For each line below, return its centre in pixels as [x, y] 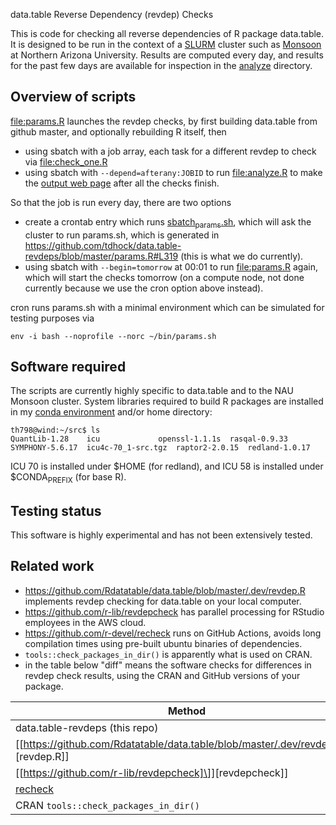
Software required [68, 367]
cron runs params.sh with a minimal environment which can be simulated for [167, 307]
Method [187, 711]
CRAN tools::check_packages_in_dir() [107, 805]
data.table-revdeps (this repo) [87, 727]
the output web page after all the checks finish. [122, 183]
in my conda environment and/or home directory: [111, 412]
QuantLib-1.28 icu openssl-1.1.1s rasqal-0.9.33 [149, 439]
